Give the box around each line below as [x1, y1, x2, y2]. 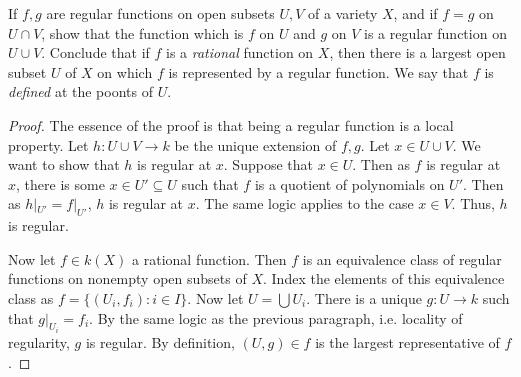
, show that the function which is [41, 22, 244, 43]
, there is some [16, 173, 105, 194]
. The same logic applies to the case [195, 193, 414, 214]
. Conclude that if [41, 42, 150, 63]
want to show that [8, 154, 120, 175]
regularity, [8, 331, 70, 352]
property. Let [8, 134, 89, 155]
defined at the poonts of [8, 81, 153, 102]
